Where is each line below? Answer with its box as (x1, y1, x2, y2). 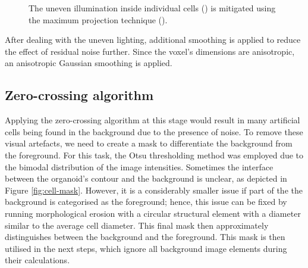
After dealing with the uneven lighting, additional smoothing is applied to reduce (5, 33, 301, 46)
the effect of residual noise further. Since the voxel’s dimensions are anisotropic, (5, 45, 295, 57)
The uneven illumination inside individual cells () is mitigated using (29, 2, 276, 14)
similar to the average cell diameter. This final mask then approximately (5, 219, 269, 231)
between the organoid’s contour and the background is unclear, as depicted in (5, 172, 287, 185)
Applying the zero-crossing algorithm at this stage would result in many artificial (5, 114, 300, 126)
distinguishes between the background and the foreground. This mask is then (5, 230, 285, 243)
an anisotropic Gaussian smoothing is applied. (5, 57, 172, 69)
